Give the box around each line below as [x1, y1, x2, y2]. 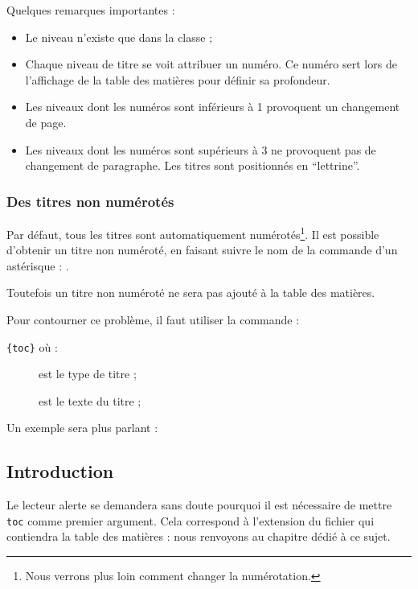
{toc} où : [6, 338, 58, 355]
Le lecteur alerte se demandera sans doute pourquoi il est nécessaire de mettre [6, 496, 392, 513]
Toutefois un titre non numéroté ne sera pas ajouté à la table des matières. [6, 284, 375, 301]
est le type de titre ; [39, 365, 137, 382]
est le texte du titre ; [39, 392, 141, 409]
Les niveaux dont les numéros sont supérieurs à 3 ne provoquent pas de [25, 141, 376, 158]
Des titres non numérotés [6, 191, 174, 211]
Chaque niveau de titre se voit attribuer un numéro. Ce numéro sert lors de [25, 56, 397, 72]
